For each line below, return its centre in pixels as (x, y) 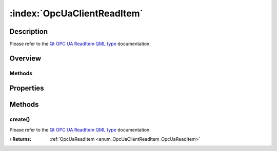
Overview (25, 58)
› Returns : (21, 139)
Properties (27, 88)
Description (29, 31)
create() (20, 119)
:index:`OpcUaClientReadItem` (76, 13)
